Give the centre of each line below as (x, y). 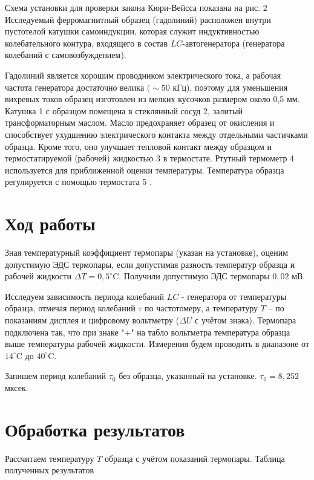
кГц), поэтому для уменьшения (230, 87)
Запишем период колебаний (56, 376)
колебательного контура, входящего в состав (87, 43)
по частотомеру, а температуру (201, 308)
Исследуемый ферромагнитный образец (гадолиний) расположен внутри (138, 19)
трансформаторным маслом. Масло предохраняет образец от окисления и (140, 122)
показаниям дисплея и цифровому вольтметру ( (92, 320)
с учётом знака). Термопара (246, 320)
